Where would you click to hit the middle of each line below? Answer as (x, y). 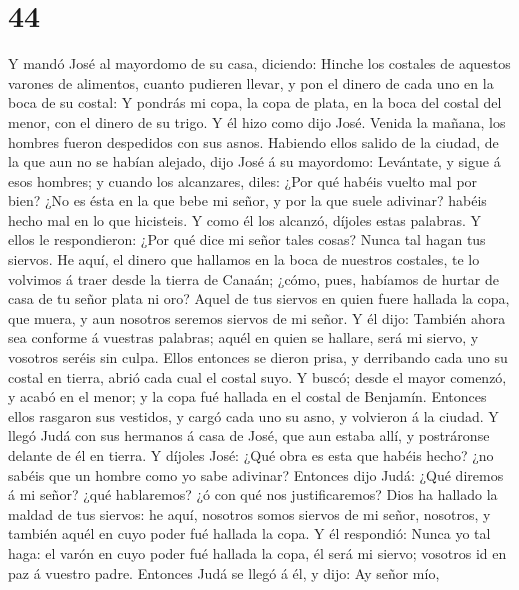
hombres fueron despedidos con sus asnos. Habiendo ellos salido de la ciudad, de (253, 141)
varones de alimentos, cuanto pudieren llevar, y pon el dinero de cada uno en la (251, 82)
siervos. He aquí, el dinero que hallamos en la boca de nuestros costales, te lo (244, 259)
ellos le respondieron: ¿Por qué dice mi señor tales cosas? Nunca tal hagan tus (247, 239)
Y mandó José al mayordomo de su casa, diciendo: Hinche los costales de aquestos (259, 63)
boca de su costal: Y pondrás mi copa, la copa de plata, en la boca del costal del (255, 102)
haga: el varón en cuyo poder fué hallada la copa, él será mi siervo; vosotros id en (257, 552)
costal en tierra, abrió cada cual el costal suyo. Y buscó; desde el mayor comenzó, (257, 376)
